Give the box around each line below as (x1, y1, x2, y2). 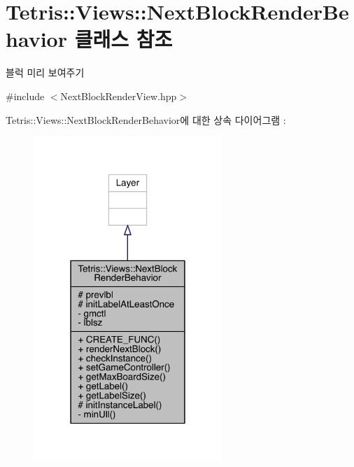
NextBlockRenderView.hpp (60, 88, 177, 103)
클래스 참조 (74, 25, 173, 53)
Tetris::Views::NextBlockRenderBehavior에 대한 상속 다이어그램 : (6, 112, 286, 127)
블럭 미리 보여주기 (6, 65, 85, 80)
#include (6, 88, 45, 103)
